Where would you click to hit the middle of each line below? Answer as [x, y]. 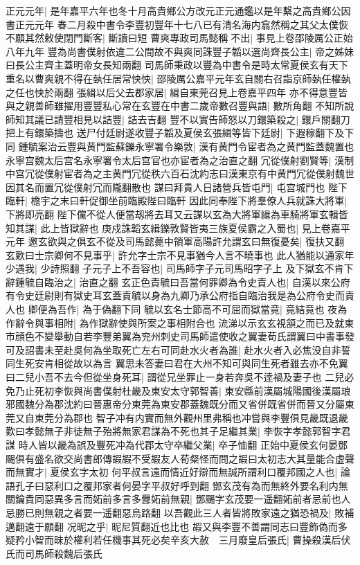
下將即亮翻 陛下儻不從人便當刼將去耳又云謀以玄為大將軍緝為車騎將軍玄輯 [172, 214]
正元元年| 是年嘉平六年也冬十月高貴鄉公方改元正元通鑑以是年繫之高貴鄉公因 [178, 10]
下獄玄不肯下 [324, 268]
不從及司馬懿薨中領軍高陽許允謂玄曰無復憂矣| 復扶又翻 [220, 241]
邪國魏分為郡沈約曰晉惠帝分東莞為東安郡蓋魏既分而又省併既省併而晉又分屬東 [180, 404]
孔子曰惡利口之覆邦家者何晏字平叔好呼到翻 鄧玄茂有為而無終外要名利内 [177, 485]
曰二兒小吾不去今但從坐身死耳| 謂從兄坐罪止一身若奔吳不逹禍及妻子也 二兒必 [180, 377]
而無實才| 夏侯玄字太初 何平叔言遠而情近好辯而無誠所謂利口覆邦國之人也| [172, 472]
